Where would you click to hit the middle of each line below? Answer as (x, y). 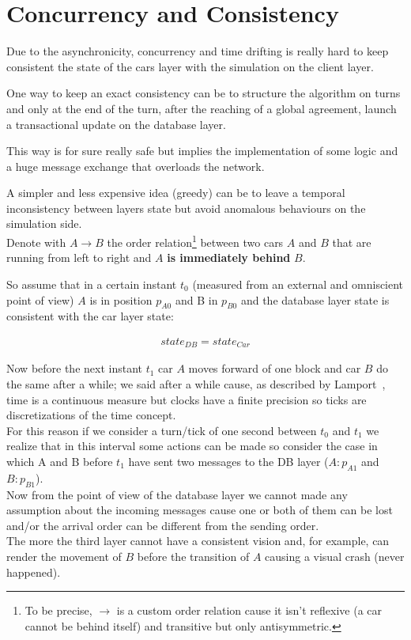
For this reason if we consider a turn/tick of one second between (162, 430)
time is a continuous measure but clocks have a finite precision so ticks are (187, 399)
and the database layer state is (315, 299)
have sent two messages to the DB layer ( (228, 461)
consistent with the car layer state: (90, 316)
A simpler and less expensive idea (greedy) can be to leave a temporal (176, 193)
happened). (34, 572)
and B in (196, 299)
